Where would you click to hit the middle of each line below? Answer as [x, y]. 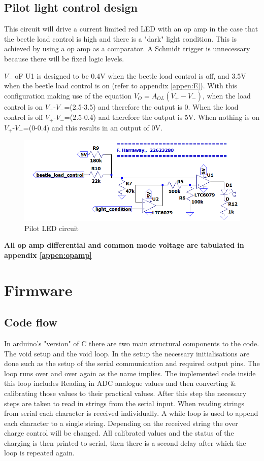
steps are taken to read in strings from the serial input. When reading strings [124, 403]
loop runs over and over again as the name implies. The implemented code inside [130, 373]
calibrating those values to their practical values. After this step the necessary [125, 393]
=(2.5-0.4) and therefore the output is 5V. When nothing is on [162, 117]
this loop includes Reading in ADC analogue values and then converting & [120, 383]
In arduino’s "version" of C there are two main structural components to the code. [132, 343]
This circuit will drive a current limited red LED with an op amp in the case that [131, 29]
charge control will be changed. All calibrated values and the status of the [119, 433]
